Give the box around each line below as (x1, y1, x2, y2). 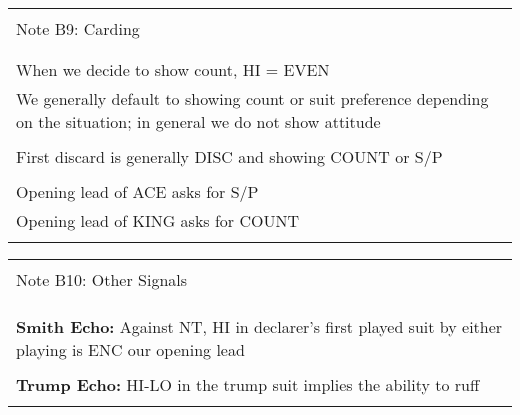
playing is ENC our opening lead (16, 338, 245, 361)
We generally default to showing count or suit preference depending (16, 87, 489, 110)
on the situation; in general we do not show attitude (16, 110, 381, 133)
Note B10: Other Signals (16, 268, 188, 291)
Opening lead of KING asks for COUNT (16, 209, 300, 232)
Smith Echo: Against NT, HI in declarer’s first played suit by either (16, 315, 503, 338)
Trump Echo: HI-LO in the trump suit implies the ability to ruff (16, 373, 480, 396)
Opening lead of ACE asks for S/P (16, 180, 259, 203)
